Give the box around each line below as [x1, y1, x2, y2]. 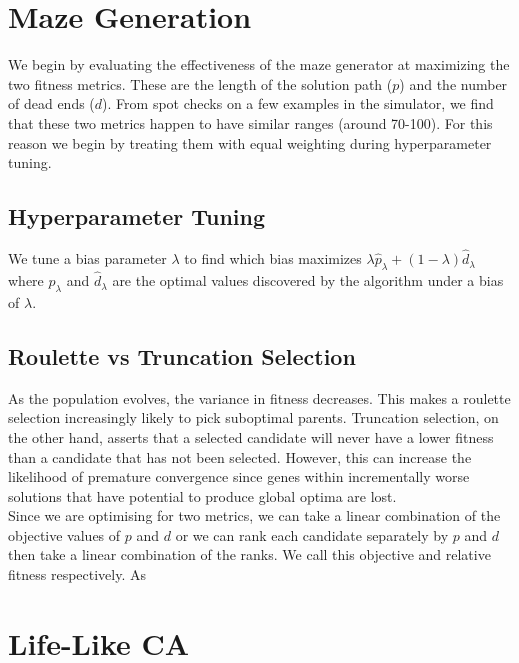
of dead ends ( [8, 93, 95, 114]
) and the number [399, 73, 508, 94]
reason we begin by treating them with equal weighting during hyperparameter [8, 132, 492, 153]
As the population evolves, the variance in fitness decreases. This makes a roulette [8, 387, 511, 408]
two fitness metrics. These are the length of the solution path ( [8, 73, 393, 94]
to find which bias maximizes [184, 248, 362, 269]
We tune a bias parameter [8, 248, 167, 269]
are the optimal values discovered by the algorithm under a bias [112, 270, 504, 291]
